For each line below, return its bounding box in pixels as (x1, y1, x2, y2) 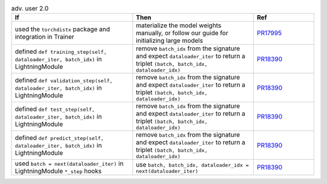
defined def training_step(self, (15, 47, 107, 56)
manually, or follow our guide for (136, 29, 228, 38)
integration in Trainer (15, 33, 74, 41)
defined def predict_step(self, (15, 133, 104, 142)
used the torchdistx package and (15, 25, 110, 33)
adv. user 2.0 (11, 4, 49, 13)
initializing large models (136, 36, 203, 45)
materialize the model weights (136, 21, 222, 30)
